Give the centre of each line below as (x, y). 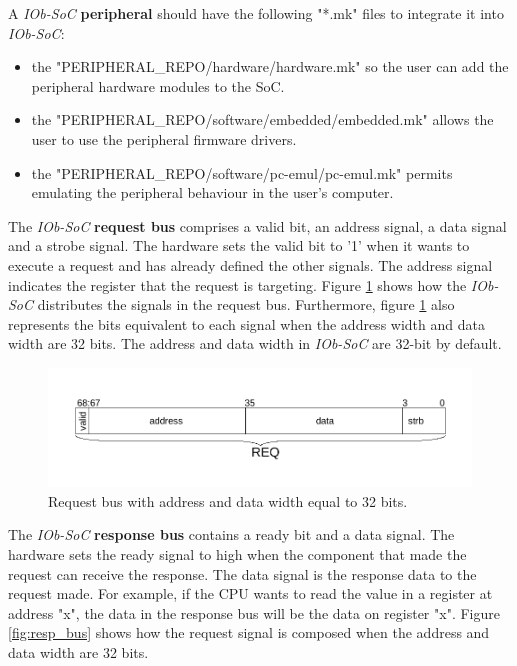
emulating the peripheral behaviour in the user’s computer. (212, 192)
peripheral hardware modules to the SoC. (158, 85)
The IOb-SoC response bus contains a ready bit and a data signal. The (231, 534)
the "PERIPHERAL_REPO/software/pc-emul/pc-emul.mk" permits (242, 172)
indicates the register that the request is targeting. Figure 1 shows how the (237, 284)
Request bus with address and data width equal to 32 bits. (228, 500)
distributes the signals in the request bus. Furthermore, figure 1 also (246, 304)
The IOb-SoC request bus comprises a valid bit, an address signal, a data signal (257, 225)
